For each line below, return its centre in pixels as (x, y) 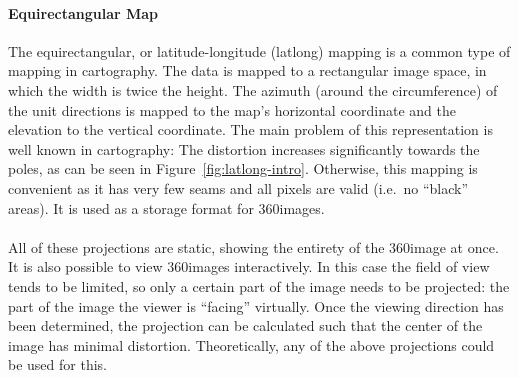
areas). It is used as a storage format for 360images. (166, 207)
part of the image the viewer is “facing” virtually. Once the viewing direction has (256, 305)
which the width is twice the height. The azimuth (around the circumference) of (253, 89)
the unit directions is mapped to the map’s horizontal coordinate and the (232, 109)
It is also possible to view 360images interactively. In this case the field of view (249, 266)
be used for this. (57, 364)
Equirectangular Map (83, 12)
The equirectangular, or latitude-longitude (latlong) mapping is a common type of (259, 50)
